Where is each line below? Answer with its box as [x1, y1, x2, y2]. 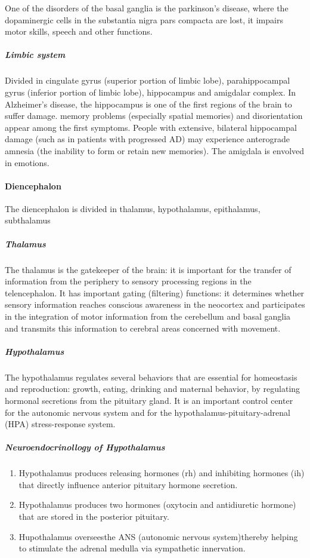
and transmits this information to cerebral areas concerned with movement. [5, 321, 281, 334]
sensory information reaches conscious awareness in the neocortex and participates [5, 298, 305, 311]
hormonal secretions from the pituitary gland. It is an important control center [5, 394, 293, 406]
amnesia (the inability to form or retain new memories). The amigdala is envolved [5, 144, 305, 157]
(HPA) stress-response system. [5, 418, 116, 430]
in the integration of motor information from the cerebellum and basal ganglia [5, 310, 291, 323]
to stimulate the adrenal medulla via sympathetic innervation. [18, 542, 246, 554]
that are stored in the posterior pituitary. [18, 510, 169, 523]
